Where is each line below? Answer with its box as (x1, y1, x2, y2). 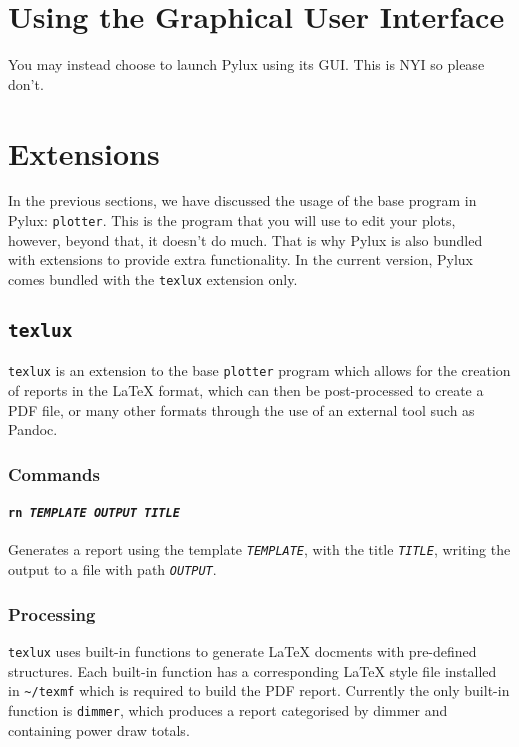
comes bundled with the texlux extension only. (8, 268, 298, 289)
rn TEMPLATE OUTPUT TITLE (8, 506, 180, 521)
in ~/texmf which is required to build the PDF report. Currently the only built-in (8, 680, 510, 701)
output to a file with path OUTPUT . (8, 559, 217, 580)
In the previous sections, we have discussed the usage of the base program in (8, 190, 477, 211)
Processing (8, 601, 96, 626)
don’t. (8, 73, 44, 94)
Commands (8, 461, 100, 486)
